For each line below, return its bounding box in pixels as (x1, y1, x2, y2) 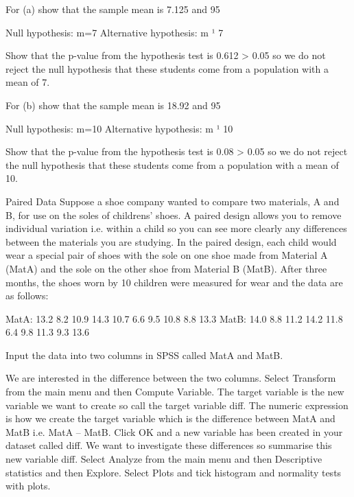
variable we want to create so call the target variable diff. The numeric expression (5, 397, 349, 412)
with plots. (5, 478, 51, 493)
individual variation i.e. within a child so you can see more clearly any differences (5, 221, 347, 235)
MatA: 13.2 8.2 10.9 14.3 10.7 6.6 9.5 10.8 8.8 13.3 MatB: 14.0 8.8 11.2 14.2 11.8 (5, 311, 343, 325)
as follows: (5, 288, 49, 303)
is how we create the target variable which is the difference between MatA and (5, 411, 335, 426)
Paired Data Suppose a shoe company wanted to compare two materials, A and (5, 194, 340, 208)
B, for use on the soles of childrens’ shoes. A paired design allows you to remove (5, 207, 342, 222)
